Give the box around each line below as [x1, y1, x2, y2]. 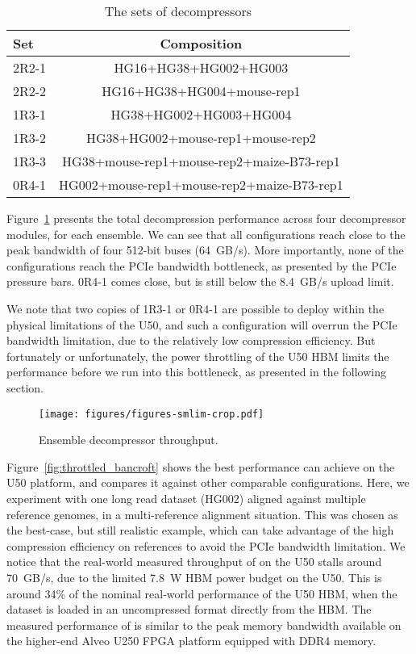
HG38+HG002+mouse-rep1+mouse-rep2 [85, 128, 316, 147]
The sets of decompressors [104, 2, 252, 20]
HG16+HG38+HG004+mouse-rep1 [102, 82, 301, 100]
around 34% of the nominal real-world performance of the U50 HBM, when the [6, 585, 397, 602]
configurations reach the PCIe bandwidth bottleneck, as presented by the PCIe [6, 257, 397, 274]
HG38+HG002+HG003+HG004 [110, 105, 292, 124]
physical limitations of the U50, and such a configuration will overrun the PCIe [6, 316, 397, 333]
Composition [160, 34, 243, 52]
